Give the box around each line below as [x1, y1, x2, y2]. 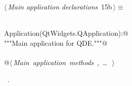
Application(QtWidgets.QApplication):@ [4, 28, 129, 38]
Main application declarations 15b [7, 1, 112, 11]
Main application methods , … [13, 57, 108, 67]
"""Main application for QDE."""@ [4, 37, 108, 48]
